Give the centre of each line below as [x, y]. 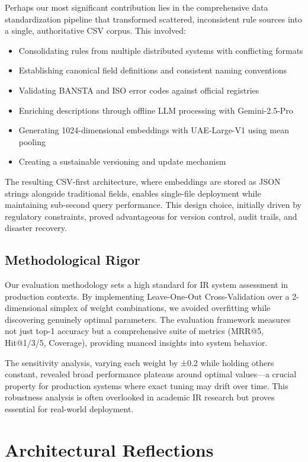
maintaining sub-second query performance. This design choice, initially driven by [153, 205]
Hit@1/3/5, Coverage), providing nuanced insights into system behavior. [136, 343]
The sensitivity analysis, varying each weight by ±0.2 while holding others [139, 362]
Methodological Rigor [73, 260]
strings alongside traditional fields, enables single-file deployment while [133, 193]
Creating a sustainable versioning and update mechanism [122, 161]
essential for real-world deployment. [69, 409]
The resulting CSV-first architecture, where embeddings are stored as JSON [143, 181]
